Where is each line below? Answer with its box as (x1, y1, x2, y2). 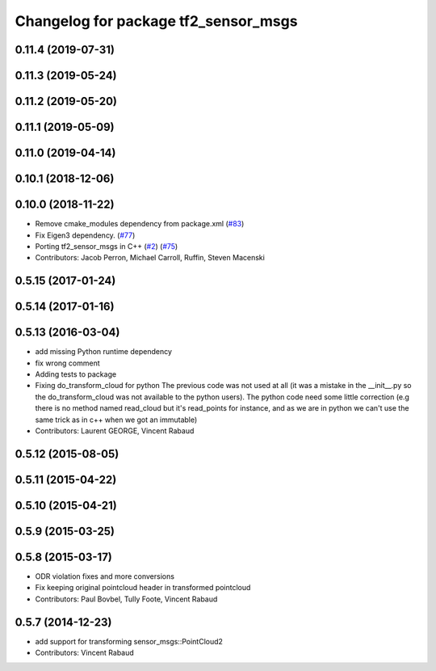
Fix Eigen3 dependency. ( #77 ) (35, 230, 136, 240)
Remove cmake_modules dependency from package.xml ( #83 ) (35, 219, 245, 229)
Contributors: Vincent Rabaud (35, 648, 135, 658)
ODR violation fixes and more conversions (35, 571, 175, 581)
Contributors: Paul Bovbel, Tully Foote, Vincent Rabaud (35, 594, 218, 604)
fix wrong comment (35, 358, 100, 368)
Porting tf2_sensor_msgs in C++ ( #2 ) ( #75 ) (35, 241, 178, 251)
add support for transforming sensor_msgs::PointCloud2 (35, 636, 224, 646)
